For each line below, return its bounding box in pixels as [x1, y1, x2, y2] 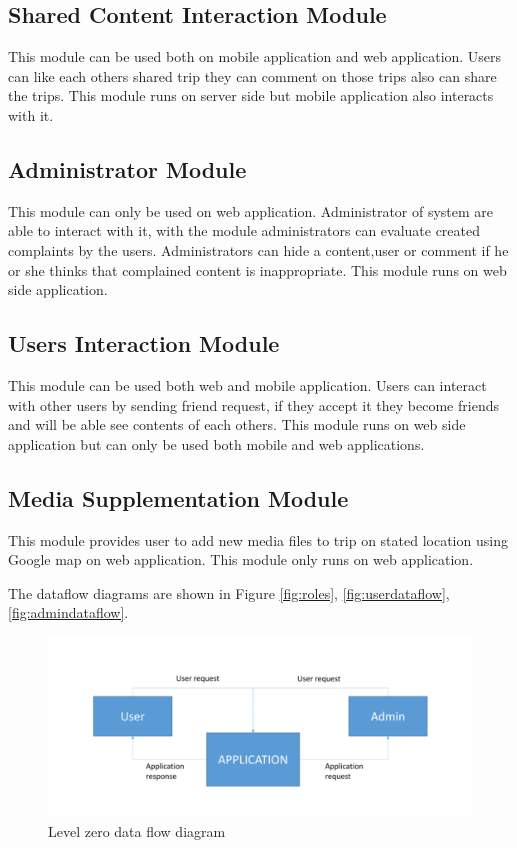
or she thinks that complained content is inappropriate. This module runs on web [8, 259, 507, 280]
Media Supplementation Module [8, 482, 349, 513]
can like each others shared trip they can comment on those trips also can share [8, 65, 497, 86]
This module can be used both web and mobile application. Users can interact [8, 374, 487, 395]
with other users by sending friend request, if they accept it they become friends [8, 394, 499, 415]
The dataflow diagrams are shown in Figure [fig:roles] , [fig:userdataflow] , [8, 582, 450, 603]
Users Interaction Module [8, 328, 280, 359]
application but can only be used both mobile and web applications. [8, 433, 425, 454]
